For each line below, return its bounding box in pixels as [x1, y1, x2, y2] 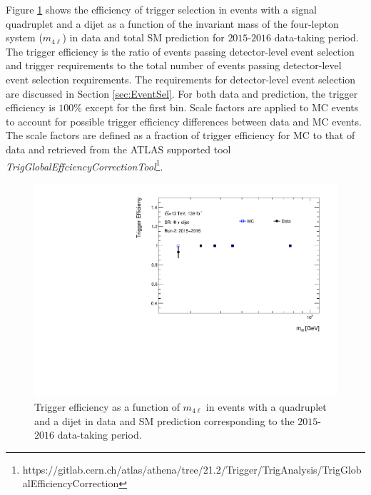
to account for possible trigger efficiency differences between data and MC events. [6, 113, 362, 128]
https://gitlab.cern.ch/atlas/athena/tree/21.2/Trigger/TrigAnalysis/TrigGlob [22, 461, 362, 476]
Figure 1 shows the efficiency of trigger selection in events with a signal [6, 2, 317, 16]
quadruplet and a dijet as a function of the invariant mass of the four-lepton [6, 16, 339, 31]
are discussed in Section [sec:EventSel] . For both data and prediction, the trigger [6, 86, 358, 101]
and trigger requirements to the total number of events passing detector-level [6, 58, 342, 73]
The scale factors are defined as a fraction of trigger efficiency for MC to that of [6, 128, 355, 143]
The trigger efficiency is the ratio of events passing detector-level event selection [6, 44, 355, 58]
